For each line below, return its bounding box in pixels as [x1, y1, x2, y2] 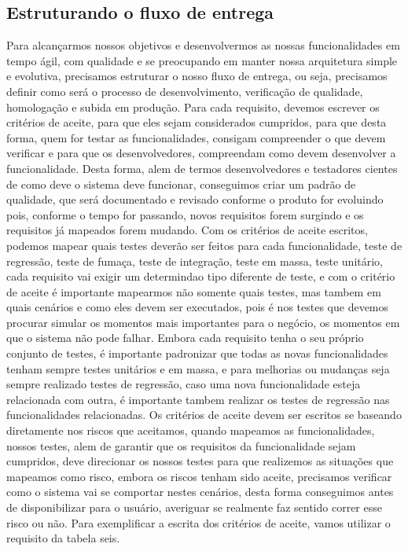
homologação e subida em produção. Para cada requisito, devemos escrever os [6, 98, 380, 115]
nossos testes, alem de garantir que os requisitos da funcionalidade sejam [6, 437, 356, 454]
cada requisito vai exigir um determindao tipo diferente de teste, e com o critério [6, 268, 395, 285]
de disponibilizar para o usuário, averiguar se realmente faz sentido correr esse [6, 499, 382, 516]
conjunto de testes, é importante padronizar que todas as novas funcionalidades [6, 345, 388, 362]
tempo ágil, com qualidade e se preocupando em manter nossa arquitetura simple [6, 52, 398, 68]
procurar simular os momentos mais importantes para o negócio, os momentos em [6, 314, 400, 330]
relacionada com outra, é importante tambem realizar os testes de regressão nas [6, 391, 390, 407]
